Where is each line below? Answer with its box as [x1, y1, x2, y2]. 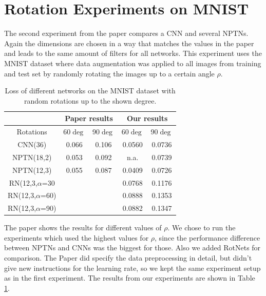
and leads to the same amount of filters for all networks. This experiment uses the [4, 48, 262, 58]
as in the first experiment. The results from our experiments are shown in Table [4, 272, 255, 283]
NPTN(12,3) [12, 164, 52, 175]
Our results [126, 113, 168, 124]
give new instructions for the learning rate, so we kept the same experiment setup [4, 262, 261, 273]
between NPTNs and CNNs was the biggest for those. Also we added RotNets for [4, 242, 261, 253]
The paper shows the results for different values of [4, 222, 162, 233]
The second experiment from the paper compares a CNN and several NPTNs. [4, 28, 249, 38]
